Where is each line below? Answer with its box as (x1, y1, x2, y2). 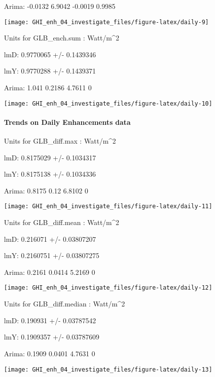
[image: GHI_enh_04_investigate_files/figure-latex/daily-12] (4, 284, 213, 292)
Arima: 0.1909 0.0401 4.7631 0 (4, 348, 95, 358)
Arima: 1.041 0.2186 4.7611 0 (4, 82, 92, 93)
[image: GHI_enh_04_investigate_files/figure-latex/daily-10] (4, 100, 213, 107)
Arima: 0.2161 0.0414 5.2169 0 (4, 266, 95, 277)
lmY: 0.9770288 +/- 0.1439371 (4, 66, 96, 76)
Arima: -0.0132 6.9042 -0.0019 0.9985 (4, 1, 115, 11)
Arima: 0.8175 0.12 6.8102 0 (4, 185, 88, 195)
